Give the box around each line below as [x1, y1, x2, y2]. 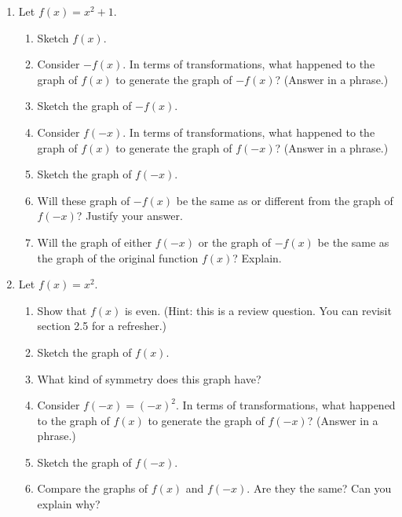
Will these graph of [37, 192, 130, 208]
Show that [37, 302, 87, 318]
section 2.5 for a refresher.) [37, 317, 167, 334]
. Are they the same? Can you [247, 480, 392, 497]
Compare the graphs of [37, 480, 148, 497]
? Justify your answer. [76, 207, 183, 224]
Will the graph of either [37, 233, 152, 250]
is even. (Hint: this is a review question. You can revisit [124, 302, 392, 318]
